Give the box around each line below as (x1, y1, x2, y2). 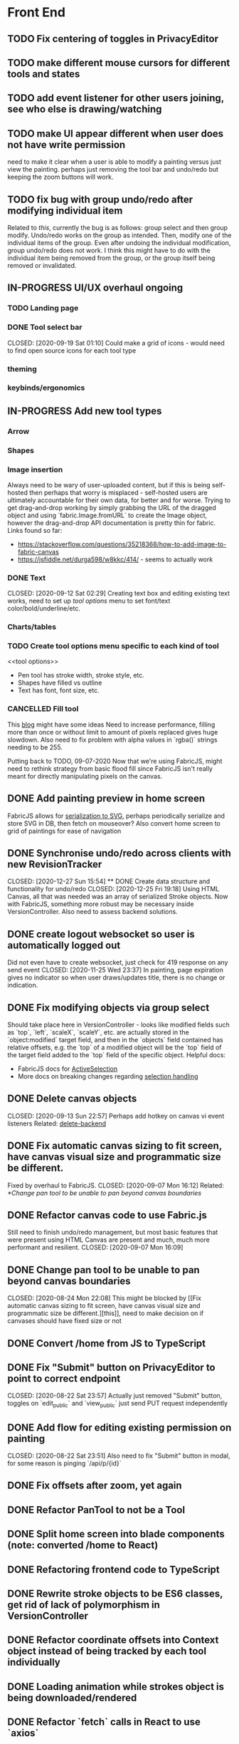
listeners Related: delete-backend (7, 1119, 107, 1128)
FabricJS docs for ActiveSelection (17, 1064, 118, 1073)
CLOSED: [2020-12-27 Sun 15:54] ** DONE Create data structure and (7, 877, 211, 886)
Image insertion (7, 464, 63, 474)
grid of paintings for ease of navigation (7, 826, 122, 835)
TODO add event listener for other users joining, (7, 92, 224, 104)
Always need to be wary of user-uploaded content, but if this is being (7, 480, 211, 489)
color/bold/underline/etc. (7, 604, 80, 613)
